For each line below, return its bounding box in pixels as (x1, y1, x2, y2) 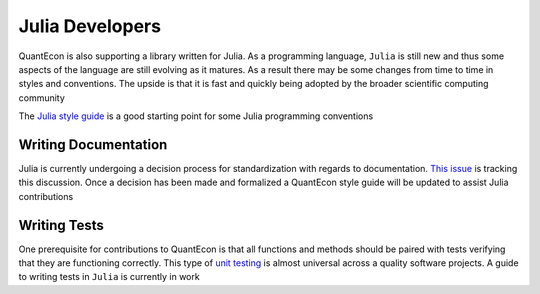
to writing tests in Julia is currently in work (18, 271, 200, 283)
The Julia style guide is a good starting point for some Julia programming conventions (18, 110, 374, 122)
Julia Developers (18, 15, 162, 37)
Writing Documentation (18, 136, 168, 153)
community (18, 91, 65, 104)
